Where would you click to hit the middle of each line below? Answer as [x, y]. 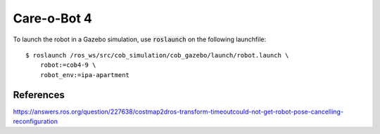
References [39, 95]
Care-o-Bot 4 [53, 18]
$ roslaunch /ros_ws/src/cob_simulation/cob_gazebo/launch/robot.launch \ [157, 55]
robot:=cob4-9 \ [68, 65]
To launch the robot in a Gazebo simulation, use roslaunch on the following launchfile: [140, 39]
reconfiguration [36, 121]
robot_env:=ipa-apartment [85, 75]
